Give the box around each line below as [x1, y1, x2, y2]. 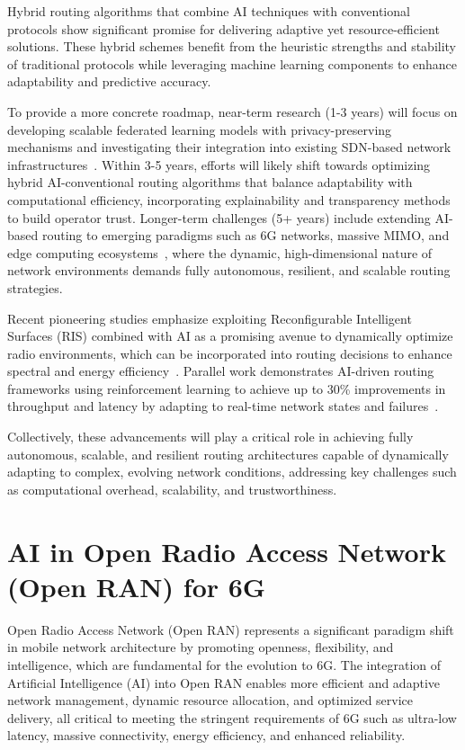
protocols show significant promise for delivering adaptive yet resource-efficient [7, 19, 440, 38]
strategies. [7, 278, 63, 297]
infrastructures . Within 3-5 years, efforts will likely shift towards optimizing [7, 155, 431, 174]
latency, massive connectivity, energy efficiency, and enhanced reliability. [7, 726, 406, 745]
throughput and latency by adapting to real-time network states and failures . [7, 397, 439, 415]
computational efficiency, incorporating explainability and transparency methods [7, 190, 451, 209]
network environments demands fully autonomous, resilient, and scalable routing [7, 261, 451, 280]
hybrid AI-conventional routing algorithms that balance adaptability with [7, 173, 413, 192]
